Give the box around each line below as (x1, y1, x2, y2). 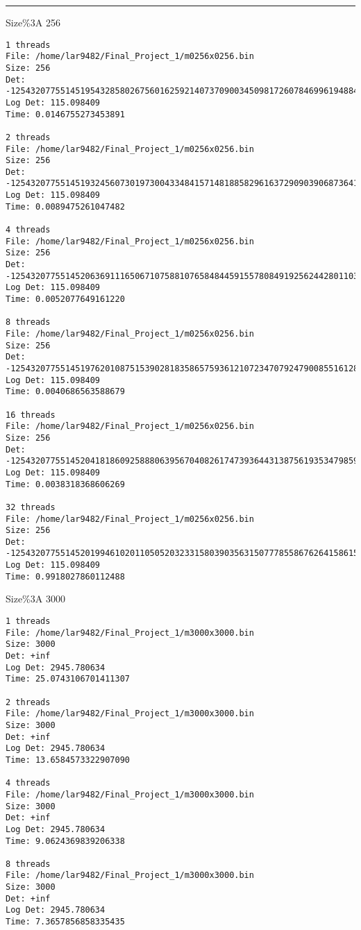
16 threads (6, 409, 56, 420)
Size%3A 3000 (6, 591, 65, 606)
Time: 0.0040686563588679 (6, 387, 125, 397)
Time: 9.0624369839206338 (6, 836, 125, 846)
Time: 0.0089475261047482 (6, 201, 125, 212)
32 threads (6, 502, 56, 512)
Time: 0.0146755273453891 (6, 109, 125, 119)
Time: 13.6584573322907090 (6, 754, 130, 765)
